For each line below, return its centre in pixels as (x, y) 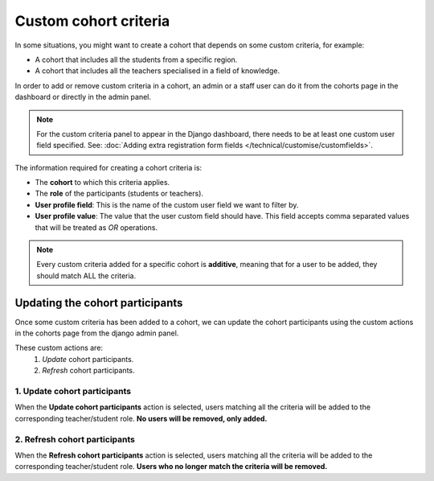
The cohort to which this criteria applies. (102, 183)
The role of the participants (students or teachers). (119, 194)
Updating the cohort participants (99, 303)
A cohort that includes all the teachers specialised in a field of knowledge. (158, 71)
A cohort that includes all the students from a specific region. (136, 60)
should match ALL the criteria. (86, 275)
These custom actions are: (59, 348)
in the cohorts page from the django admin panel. (97, 333)
